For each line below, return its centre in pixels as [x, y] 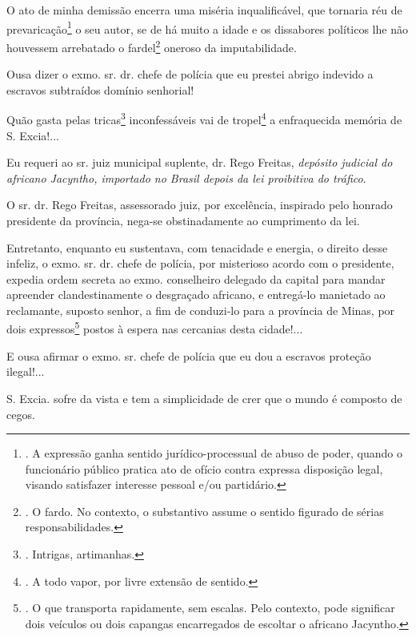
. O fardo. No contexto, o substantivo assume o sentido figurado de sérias [204, 511]
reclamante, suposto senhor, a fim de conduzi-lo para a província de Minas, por [201, 310]
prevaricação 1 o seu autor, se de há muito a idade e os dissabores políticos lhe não [207, 27]
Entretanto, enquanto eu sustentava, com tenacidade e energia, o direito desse [197, 247]
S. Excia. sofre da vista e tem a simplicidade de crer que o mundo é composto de [204, 398]
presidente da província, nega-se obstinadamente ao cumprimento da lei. [183, 220]
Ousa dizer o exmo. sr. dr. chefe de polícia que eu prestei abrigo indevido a [190, 74]
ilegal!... [26, 371]
